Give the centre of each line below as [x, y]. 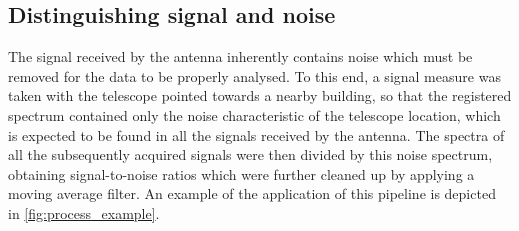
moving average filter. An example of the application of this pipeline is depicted [252, 193]
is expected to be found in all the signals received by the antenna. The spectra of [256, 134]
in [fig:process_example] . [84, 212]
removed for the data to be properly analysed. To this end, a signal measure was [254, 75]
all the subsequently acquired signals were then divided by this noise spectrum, [250, 154]
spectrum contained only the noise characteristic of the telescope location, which [254, 114]
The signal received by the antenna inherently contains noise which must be [240, 56]
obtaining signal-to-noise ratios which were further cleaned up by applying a [241, 173]
